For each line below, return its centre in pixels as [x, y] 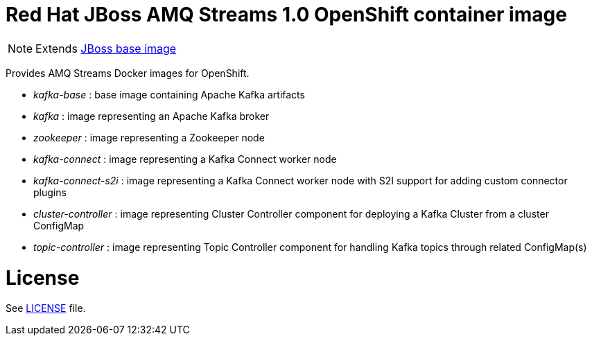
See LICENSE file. [46, 308]
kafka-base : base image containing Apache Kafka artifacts [169, 94]
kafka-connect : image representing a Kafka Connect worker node [185, 159]
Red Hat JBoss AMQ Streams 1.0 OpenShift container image [286, 15]
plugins [50, 192]
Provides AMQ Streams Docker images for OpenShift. [128, 73]
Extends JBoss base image [106, 48]
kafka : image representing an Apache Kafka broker [151, 116]
